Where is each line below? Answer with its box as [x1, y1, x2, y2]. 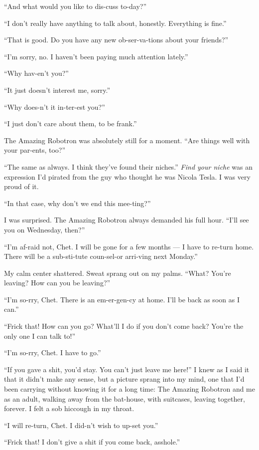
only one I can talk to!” [4, 330, 76, 341]
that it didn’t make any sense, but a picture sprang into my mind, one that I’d [4, 374, 245, 384]
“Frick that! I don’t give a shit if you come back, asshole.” [4, 437, 180, 447]
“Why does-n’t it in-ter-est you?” [4, 101, 105, 112]
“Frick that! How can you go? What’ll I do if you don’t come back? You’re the [4, 321, 244, 331]
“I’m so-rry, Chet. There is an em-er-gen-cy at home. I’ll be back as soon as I [4, 294, 240, 304]
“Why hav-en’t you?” [4, 68, 69, 78]
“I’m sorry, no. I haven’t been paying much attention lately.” [4, 51, 188, 61]
